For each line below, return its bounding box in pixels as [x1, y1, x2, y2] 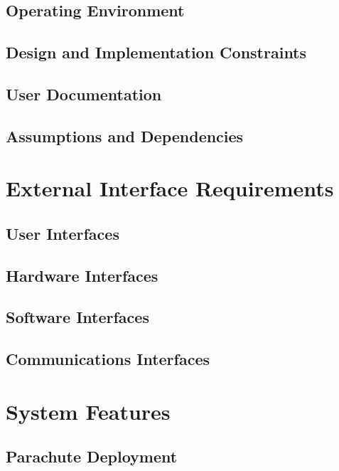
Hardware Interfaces [6, 264, 158, 286]
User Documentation [6, 83, 162, 105]
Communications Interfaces [6, 348, 210, 370]
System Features [6, 396, 171, 425]
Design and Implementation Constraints [6, 41, 307, 63]
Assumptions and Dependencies [6, 125, 244, 147]
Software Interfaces [6, 306, 149, 328]
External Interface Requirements [6, 174, 334, 203]
